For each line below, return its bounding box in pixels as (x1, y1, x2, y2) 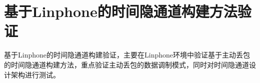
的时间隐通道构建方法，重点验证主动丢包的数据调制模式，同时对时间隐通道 (4, 59, 249, 69)
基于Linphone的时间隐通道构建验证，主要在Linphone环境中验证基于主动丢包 (4, 49, 250, 60)
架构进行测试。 (10, 69, 60, 79)
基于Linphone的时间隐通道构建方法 (4, 1, 237, 21)
